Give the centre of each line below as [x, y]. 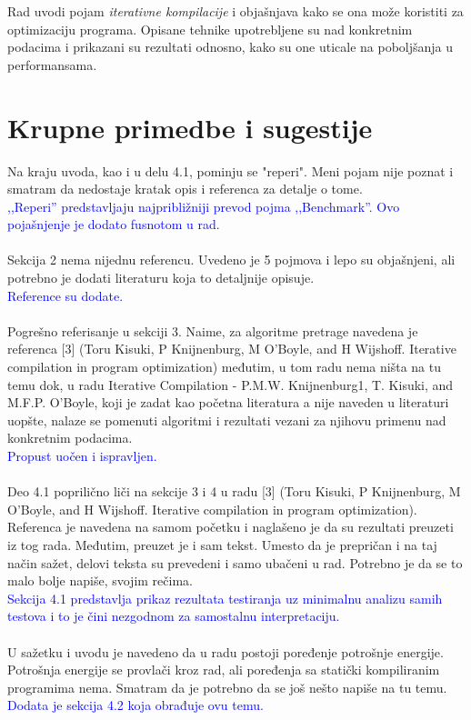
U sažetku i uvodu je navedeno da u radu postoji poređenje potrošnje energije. [225, 651]
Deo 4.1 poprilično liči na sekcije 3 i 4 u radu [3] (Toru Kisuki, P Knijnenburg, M [234, 491]
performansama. [52, 64]
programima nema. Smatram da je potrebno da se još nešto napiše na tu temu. [227, 687]
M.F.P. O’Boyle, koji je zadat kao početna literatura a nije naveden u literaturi [228, 402]
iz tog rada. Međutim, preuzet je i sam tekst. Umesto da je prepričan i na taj [222, 544]
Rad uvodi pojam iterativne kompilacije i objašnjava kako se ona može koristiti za [235, 11]
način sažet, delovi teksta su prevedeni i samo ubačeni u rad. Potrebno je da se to [235, 562]
